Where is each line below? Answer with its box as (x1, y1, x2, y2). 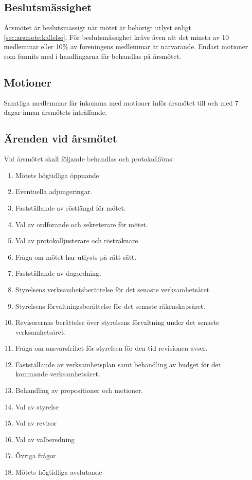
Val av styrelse (15, 401, 59, 411)
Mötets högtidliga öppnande (15, 170, 99, 180)
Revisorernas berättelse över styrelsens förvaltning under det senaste (15, 317, 219, 327)
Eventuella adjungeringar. (15, 186, 92, 196)
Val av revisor (15, 418, 57, 428)
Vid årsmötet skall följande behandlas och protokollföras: (4, 154, 174, 164)
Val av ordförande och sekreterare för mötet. (15, 219, 148, 229)
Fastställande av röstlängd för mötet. (15, 202, 126, 213)
